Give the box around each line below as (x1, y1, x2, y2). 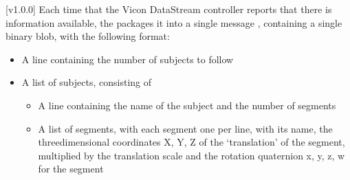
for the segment (38, 161, 104, 176)
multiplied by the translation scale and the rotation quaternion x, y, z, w (38, 148, 345, 162)
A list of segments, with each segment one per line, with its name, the (38, 121, 333, 135)
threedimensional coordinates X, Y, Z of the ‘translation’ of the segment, (38, 135, 345, 149)
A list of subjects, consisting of (21, 75, 152, 89)
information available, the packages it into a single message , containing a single (6, 15, 342, 30)
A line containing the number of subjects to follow (21, 52, 234, 66)
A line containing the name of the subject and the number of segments (38, 98, 336, 112)
